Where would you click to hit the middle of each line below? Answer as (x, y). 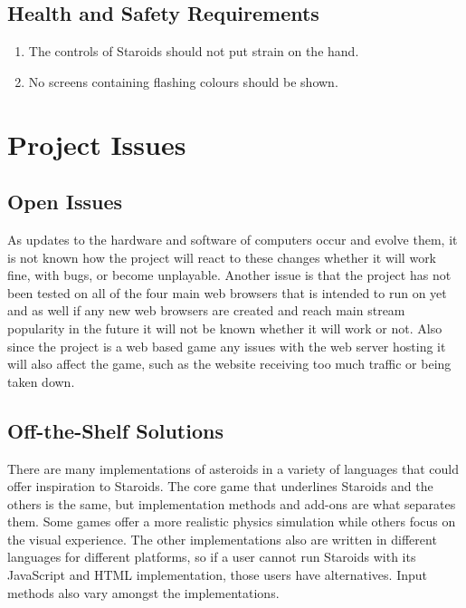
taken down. (41, 381)
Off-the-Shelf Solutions (115, 430)
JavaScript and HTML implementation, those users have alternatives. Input (217, 575)
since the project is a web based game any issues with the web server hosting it (227, 346)
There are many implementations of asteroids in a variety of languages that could (233, 468)
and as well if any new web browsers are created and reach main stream (206, 310)
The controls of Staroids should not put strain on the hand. (194, 51)
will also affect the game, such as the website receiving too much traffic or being (229, 364)
